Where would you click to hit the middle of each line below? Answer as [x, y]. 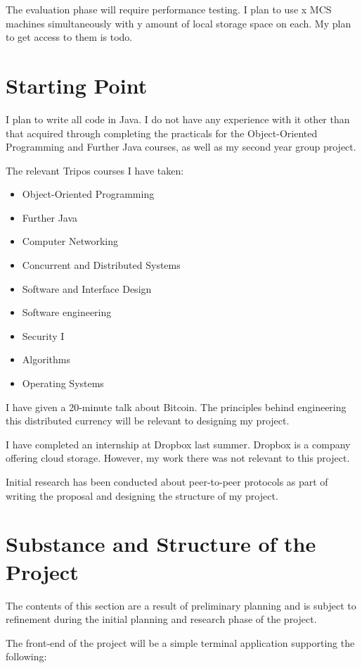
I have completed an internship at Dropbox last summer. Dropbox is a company [178, 444]
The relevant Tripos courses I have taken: [95, 170]
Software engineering [67, 312]
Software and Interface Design [87, 288]
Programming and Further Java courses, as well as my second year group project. [181, 147]
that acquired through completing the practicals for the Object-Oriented [162, 133]
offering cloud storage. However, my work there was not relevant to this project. [178, 458]
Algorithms [46, 359]
